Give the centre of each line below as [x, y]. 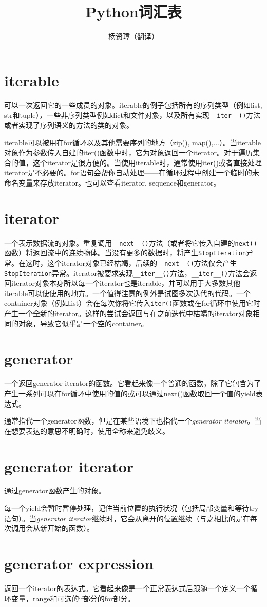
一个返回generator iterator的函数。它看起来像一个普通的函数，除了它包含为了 [133, 383]
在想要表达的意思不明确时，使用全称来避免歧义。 [87, 430]
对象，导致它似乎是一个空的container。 [83, 323]
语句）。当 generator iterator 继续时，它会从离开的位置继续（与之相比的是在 [127, 518]
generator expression [79, 564]
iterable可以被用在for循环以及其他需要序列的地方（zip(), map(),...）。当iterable [132, 142]
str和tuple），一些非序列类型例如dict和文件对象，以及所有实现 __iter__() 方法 [132, 115]
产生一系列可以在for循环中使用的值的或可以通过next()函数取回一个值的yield [130, 393]
